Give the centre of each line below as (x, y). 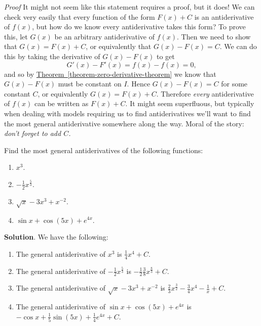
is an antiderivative (224, 16)
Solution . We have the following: (56, 237)
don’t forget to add (33, 133)
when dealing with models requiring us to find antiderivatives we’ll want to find (127, 113)
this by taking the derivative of (52, 56)
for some (234, 84)
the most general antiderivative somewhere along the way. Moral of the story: (124, 123)
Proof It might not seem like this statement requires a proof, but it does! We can (129, 7)
